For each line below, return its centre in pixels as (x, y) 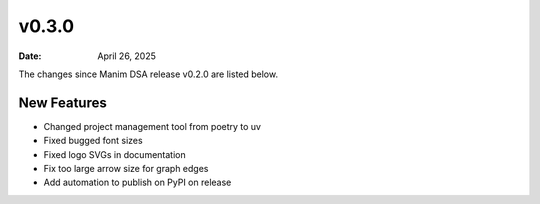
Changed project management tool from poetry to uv (152, 126)
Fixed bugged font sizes (93, 141)
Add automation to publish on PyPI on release (137, 182)
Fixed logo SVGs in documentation (114, 154)
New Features (62, 102)
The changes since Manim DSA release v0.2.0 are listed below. (148, 74)
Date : (30, 56)
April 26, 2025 (127, 56)
